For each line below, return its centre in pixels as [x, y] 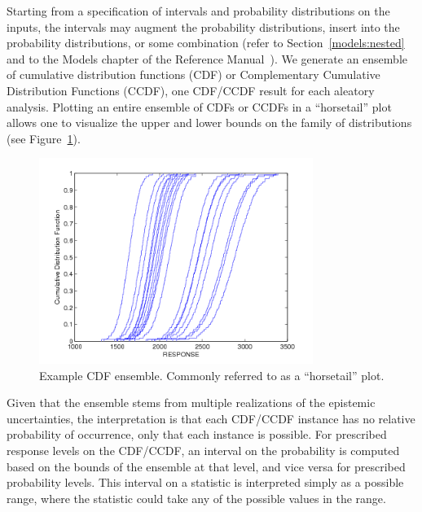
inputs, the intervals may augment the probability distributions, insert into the [203, 26]
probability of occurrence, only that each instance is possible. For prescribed [197, 434]
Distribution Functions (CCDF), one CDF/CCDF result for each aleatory [191, 90]
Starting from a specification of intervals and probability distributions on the [198, 11]
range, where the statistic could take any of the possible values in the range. [196, 498]
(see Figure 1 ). [44, 138]
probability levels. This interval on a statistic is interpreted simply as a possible [205, 482]
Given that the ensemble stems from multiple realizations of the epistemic [191, 403]
